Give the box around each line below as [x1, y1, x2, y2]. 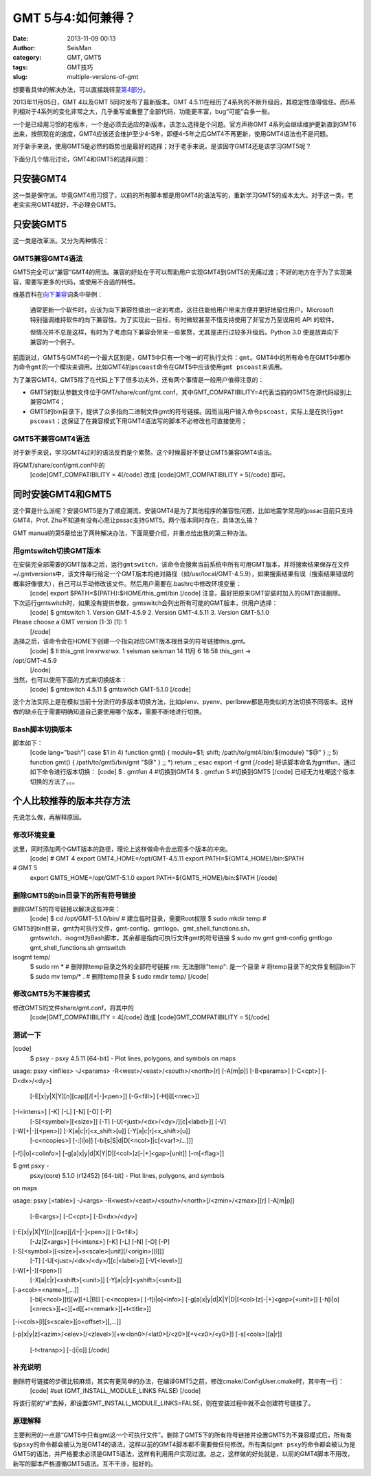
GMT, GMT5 [67, 54, 102, 62]
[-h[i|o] [319, 1295, 340, 1303]
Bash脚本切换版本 [12, 725, 72, 734]
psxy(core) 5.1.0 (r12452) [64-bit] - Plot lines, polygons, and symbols [30, 1171, 225, 1179]
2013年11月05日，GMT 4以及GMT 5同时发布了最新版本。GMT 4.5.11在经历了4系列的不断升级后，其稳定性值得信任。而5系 [12, 98, 356, 106]
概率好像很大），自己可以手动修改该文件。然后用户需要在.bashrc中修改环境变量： [12, 579, 242, 587]
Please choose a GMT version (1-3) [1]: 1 [12, 618, 127, 626]
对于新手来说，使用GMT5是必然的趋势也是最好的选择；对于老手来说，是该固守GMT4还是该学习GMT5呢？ [12, 142, 312, 150]
